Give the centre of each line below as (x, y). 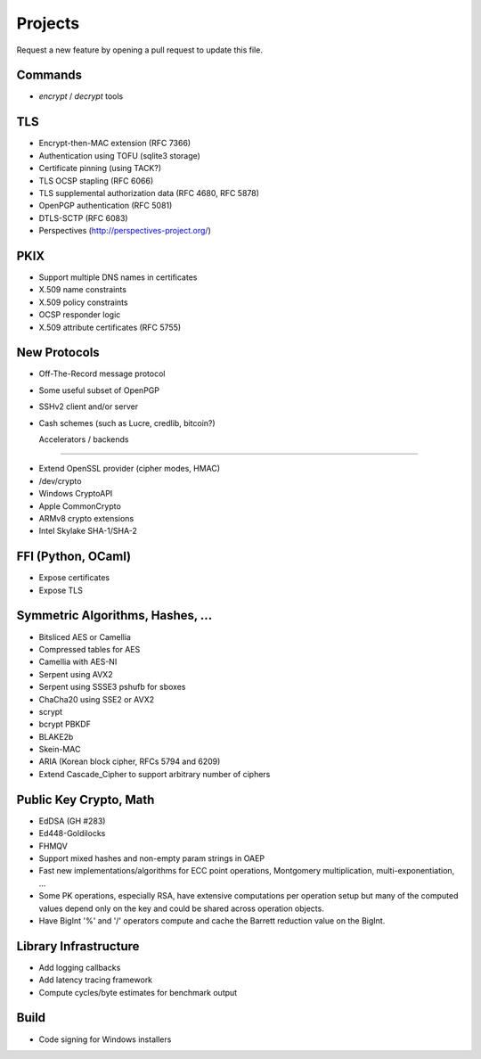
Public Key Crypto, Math (86, 799)
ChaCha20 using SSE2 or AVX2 (97, 699)
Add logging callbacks (80, 967)
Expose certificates (74, 578)
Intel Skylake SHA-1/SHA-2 (88, 531)
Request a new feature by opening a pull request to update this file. (139, 50)
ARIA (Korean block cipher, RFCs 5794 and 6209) (130, 761)
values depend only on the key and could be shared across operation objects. (181, 908)
